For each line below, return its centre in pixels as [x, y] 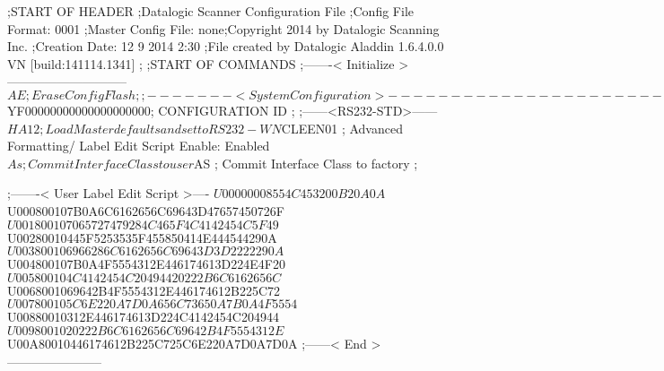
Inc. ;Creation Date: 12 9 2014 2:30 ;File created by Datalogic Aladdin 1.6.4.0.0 [226, 46]
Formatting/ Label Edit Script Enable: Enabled [139, 146]
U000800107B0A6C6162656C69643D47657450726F [146, 210]
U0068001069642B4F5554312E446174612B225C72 [144, 290]
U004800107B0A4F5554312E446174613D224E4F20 [146, 264]
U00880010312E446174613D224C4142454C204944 [143, 317]
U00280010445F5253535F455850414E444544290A [142, 237]
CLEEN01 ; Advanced [342, 128]
